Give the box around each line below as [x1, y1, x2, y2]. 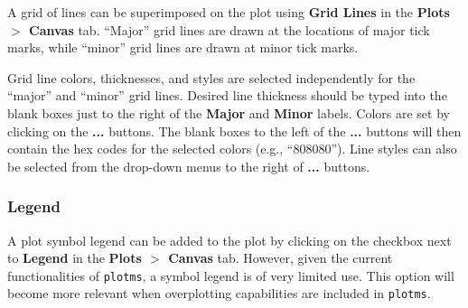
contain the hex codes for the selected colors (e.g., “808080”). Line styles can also [7, 139, 457, 158]
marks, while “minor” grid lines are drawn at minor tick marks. [7, 38, 359, 57]
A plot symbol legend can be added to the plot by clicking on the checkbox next [7, 230, 452, 249]
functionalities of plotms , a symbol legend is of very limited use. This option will [7, 266, 454, 285]
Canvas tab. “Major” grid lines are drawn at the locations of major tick [29, 20, 430, 39]
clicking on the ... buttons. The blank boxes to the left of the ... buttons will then [7, 121, 462, 140]
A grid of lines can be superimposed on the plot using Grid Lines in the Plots [7, 3, 450, 21]
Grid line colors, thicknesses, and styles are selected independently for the [7, 68, 416, 87]
